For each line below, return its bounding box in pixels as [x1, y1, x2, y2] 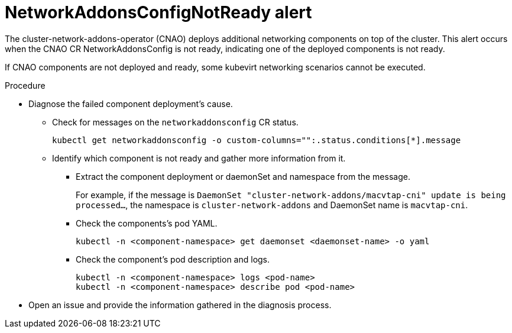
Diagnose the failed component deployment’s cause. [28, 98, 233, 109]
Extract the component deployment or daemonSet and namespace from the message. [76, 171, 410, 182]
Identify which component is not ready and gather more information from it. [52, 153, 346, 163]
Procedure [5, 80, 46, 90]
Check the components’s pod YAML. [76, 218, 218, 228]
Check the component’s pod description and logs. [76, 254, 270, 264]
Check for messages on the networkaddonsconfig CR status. [52, 117, 299, 127]
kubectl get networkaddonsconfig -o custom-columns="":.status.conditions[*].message [52, 135, 461, 145]
